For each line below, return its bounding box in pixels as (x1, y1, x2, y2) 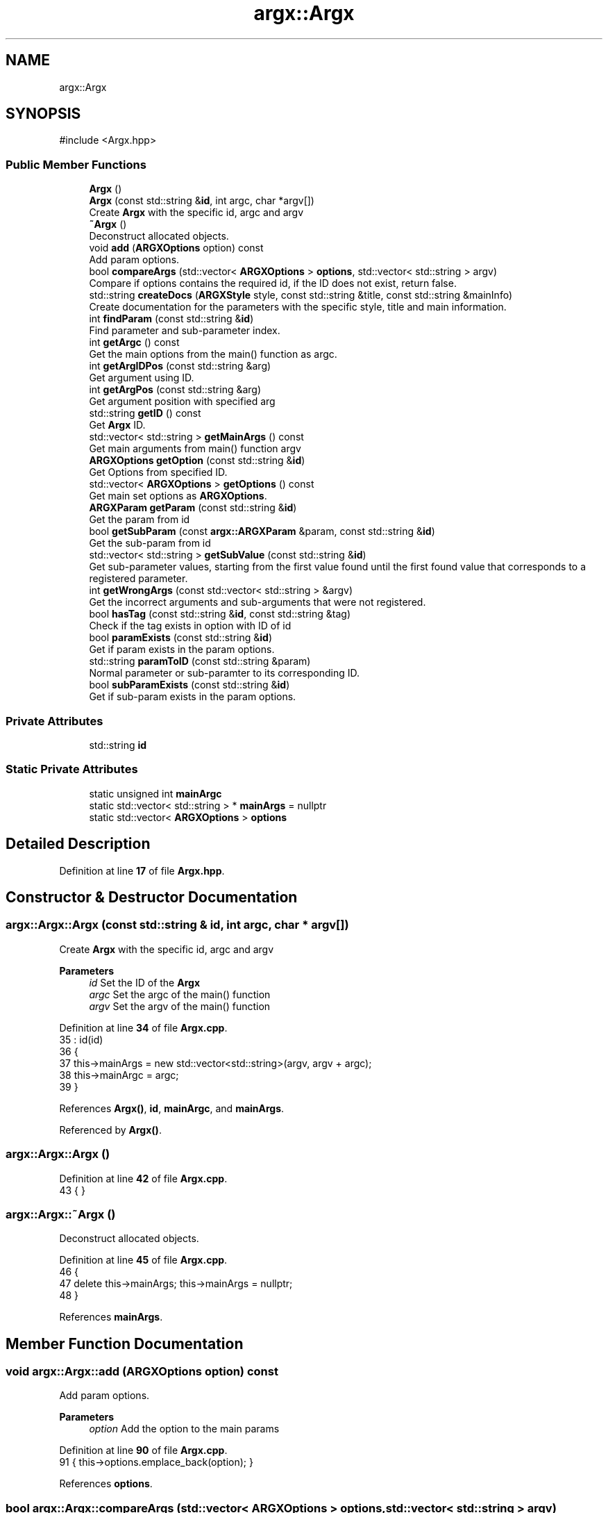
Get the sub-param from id (89, 537, 211, 549)
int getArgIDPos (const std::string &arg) (89, 360, 271, 372)
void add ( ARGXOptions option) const (89, 242, 264, 254)
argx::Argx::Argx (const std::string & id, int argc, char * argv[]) (6, 918, 349, 932)
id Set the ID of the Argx (89, 976, 200, 989)
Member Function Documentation (6, 1334, 244, 1353)
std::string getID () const (89, 407, 201, 420)
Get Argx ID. (89, 419, 146, 431)
